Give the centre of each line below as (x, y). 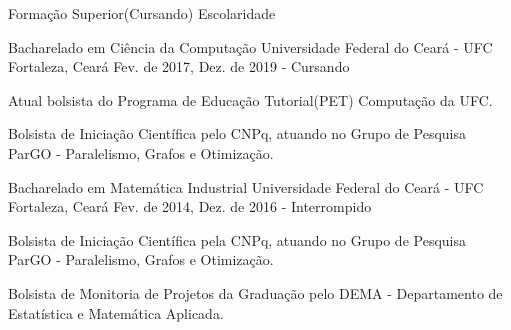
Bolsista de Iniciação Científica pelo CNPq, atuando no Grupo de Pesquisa (237, 133)
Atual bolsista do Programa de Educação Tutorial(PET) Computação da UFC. (250, 99)
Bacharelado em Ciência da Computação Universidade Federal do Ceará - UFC (250, 46)
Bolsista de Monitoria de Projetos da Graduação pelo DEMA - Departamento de (255, 292)
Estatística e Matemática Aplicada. (116, 312)
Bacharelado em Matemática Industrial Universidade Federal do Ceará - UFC (246, 186)
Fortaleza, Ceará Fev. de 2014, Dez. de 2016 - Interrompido (190, 206)
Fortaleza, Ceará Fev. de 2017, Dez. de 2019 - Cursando (179, 66)
